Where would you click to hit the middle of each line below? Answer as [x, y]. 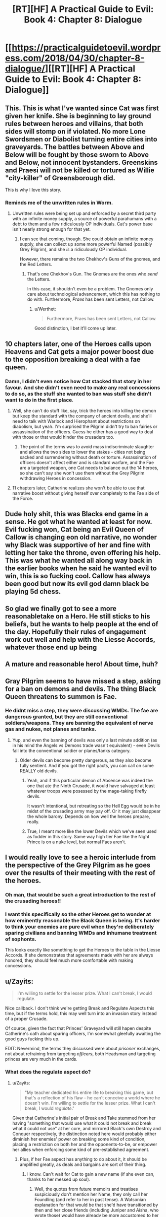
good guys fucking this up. [32, 1039]
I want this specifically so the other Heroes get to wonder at [78, 914]
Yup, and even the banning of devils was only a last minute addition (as [84, 740]
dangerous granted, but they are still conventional [66, 717]
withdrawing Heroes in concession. [56, 478]
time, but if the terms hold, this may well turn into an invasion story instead [81, 1014]
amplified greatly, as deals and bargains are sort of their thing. [83, 1164]
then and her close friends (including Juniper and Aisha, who [97, 1210]
